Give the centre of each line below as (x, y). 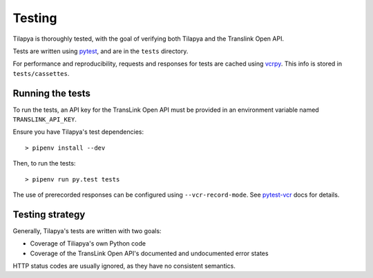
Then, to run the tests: (44, 163)
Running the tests (52, 93)
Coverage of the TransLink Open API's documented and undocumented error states (149, 253)
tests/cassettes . (41, 73)
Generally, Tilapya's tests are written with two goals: (87, 230)
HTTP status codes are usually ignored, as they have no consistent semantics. (124, 266)
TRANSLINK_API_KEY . (45, 119)
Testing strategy (49, 214)
